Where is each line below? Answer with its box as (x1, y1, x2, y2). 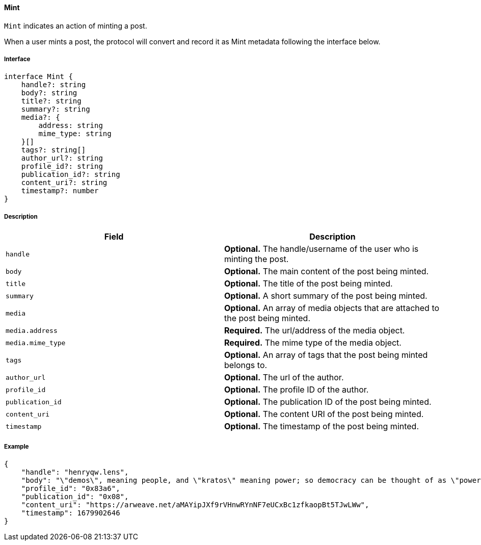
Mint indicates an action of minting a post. (4, 21, 147, 30)
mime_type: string (38, 129, 112, 138)
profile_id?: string (21, 162, 103, 171)
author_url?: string (21, 154, 103, 163)
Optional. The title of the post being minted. (224, 278, 393, 289)
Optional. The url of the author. (224, 372, 344, 383)
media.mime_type (6, 339, 66, 347)
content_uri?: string (21, 178, 108, 187)
